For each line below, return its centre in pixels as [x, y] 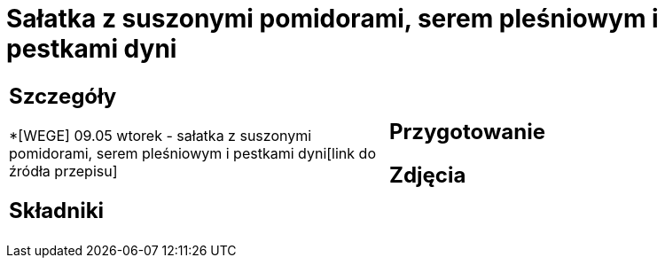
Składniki [57, 210]
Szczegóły [63, 96]
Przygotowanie [467, 131]
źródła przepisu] [63, 171]
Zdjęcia [428, 175]
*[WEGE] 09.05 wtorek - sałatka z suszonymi [160, 135]
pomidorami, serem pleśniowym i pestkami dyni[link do [192, 153]
